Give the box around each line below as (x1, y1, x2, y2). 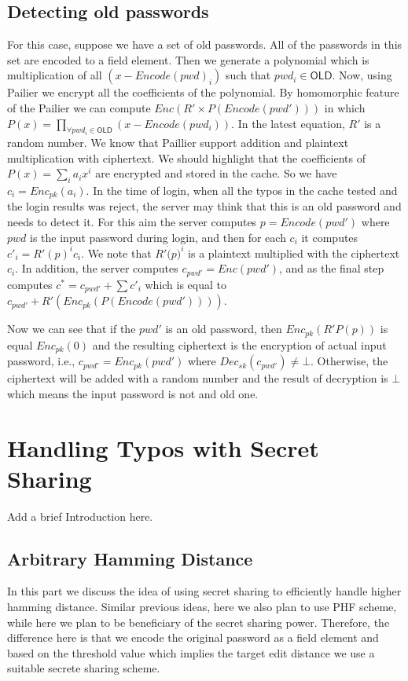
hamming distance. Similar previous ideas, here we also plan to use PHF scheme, (7, 599, 397, 615)
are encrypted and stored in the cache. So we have (95, 165, 337, 181)
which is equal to (145, 276, 227, 292)
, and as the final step (279, 260, 384, 276)
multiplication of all (7, 67, 102, 83)
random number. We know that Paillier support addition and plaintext (7, 134, 349, 151)
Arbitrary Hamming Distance (7, 546, 253, 570)
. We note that (81, 244, 152, 261)
